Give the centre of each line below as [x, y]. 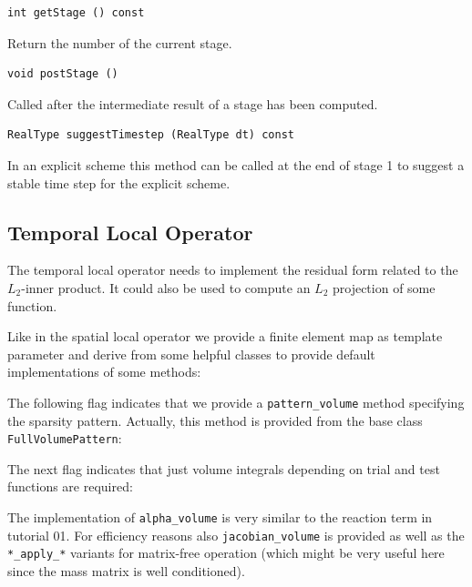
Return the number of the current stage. [120, 42]
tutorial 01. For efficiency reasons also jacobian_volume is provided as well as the [236, 535]
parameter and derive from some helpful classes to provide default [191, 354]
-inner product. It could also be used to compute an [166, 287]
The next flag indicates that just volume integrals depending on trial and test [224, 468]
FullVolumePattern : [65, 438]
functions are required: [70, 486]
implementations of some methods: [104, 372]
